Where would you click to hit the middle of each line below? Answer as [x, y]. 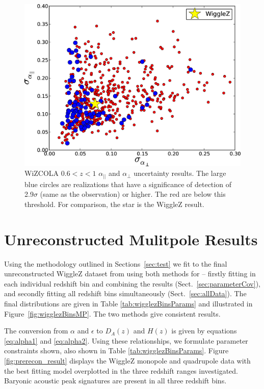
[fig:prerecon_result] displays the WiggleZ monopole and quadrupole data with [127, 360]
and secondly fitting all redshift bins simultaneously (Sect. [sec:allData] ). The [125, 293]
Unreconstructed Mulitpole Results [131, 239]
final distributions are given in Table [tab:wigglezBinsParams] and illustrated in [128, 303]
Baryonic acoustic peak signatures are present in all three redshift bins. [115, 381]
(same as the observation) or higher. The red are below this [133, 194]
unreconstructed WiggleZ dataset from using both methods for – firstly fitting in [130, 274]
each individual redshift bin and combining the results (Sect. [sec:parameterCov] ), [132, 283]
